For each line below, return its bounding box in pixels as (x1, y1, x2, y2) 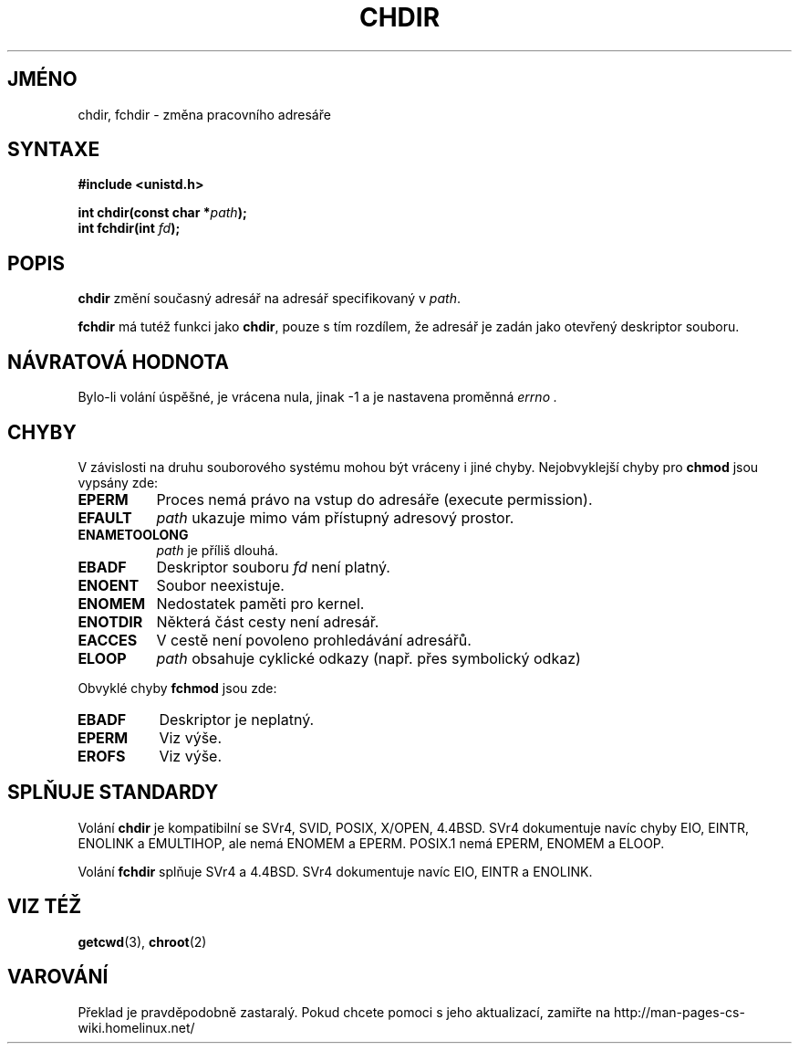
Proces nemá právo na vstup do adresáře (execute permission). (156, 489, 593, 509)
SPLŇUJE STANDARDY (7, 781, 219, 804)
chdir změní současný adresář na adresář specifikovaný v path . (78, 290, 461, 307)
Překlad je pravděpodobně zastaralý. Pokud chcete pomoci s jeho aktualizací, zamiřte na (78, 1004, 611, 1020)
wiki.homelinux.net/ (78, 1019, 195, 1035)
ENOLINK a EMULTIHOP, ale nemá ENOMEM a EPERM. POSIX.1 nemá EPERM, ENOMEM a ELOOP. (78, 835, 665, 851)
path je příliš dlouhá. (156, 541, 279, 558)
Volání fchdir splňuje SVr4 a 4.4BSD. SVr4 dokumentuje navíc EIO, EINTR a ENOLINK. (78, 863, 593, 879)
